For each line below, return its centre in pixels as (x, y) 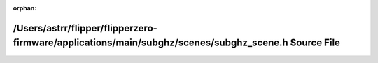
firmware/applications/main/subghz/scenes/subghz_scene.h (150, 43)
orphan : (25, 8)
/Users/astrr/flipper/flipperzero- (85, 28)
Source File (315, 43)
